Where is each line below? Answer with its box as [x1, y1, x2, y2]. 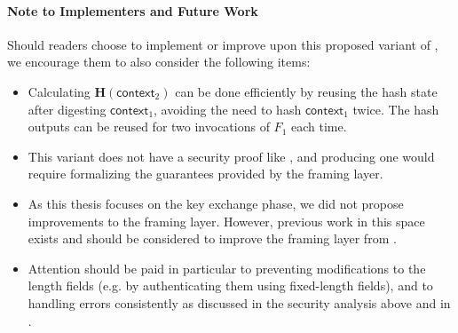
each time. [290, 117, 347, 136]
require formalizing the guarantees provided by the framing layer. [28, 164, 383, 183]
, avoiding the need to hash [154, 99, 302, 118]
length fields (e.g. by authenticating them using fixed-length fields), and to [28, 276, 433, 295]
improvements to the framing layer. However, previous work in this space [28, 211, 425, 230]
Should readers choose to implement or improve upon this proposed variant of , [7, 35, 438, 53]
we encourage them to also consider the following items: [7, 52, 311, 71]
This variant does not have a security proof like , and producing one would [28, 147, 435, 165]
